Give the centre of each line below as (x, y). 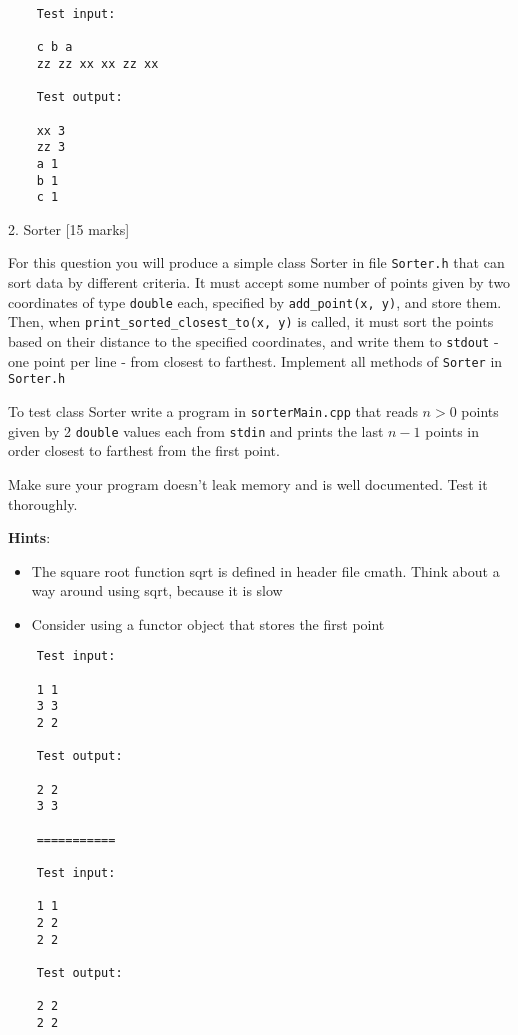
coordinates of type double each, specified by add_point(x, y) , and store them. (255, 301)
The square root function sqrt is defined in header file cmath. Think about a (265, 570)
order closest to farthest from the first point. (144, 450)
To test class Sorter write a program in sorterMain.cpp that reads (213, 411)
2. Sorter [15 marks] (69, 228)
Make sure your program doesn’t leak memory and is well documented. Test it (248, 483)
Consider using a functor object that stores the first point (208, 623)
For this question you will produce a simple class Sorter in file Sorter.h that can (256, 262)
